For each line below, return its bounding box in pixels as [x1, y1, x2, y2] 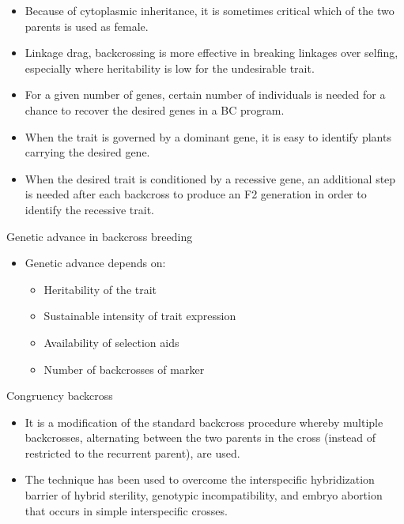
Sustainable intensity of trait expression [43, 307, 236, 324]
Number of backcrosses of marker [43, 360, 205, 377]
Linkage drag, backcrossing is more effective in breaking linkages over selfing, [25, 44, 398, 61]
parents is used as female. [25, 17, 149, 34]
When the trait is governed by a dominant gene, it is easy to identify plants [25, 128, 391, 145]
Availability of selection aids [43, 334, 179, 350]
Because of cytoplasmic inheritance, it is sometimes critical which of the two [25, 2, 395, 18]
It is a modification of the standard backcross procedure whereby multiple [25, 413, 383, 430]
